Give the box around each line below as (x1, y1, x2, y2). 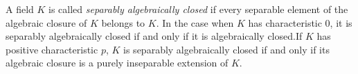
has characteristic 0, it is (248, 15, 352, 29)
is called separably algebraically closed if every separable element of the (48, 2, 348, 16)
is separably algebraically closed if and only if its (123, 42, 330, 56)
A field (6, 2, 34, 16)
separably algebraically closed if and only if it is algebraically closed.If (6, 29, 303, 43)
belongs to (101, 15, 145, 29)
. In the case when (156, 15, 234, 29)
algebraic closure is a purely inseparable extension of (6, 56, 229, 70)
